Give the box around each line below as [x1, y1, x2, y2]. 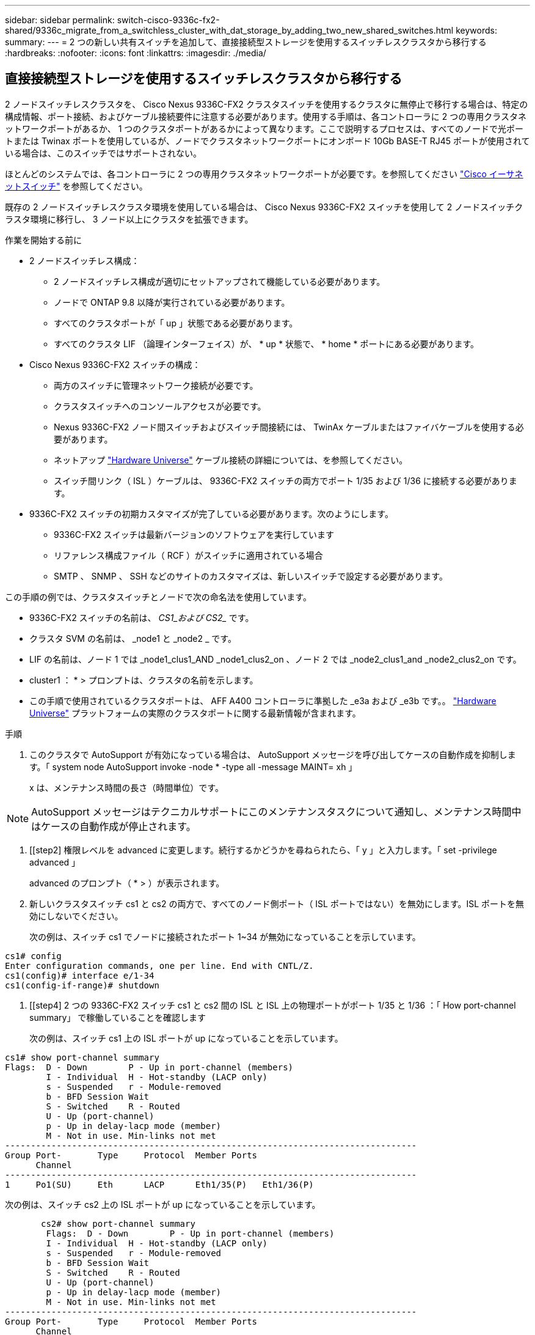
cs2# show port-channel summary [41, 1218, 195, 1229]
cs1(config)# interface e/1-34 [5, 970, 155, 980]
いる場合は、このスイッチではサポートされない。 [5, 147, 202, 158]
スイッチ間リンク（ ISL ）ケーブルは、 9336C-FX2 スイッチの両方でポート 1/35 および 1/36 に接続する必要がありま [54, 475, 517, 486]
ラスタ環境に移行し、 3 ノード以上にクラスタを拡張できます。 [5, 213, 253, 224]
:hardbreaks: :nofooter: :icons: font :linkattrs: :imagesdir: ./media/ [5, 48, 266, 58]
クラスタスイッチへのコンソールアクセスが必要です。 [54, 400, 266, 411]
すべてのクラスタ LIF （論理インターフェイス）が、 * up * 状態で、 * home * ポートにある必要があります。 [54, 338, 479, 349]
